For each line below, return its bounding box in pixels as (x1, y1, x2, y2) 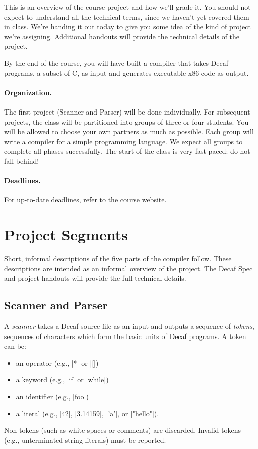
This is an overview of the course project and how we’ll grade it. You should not (4, 2, 251, 12)
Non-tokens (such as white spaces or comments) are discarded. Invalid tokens (4, 425, 241, 435)
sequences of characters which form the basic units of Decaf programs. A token (4, 330, 246, 341)
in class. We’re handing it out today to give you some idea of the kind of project (4, 21, 251, 32)
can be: (4, 341, 26, 351)
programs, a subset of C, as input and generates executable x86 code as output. (4, 67, 249, 78)
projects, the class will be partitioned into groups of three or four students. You (4, 116, 249, 127)
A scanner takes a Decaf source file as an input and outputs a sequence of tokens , (4, 321, 254, 331)
